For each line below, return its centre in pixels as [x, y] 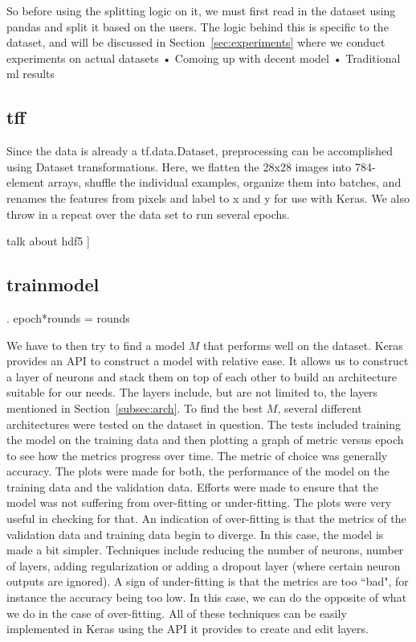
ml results [31, 74]
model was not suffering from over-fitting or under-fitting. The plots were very [199, 502]
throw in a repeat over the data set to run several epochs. [148, 214]
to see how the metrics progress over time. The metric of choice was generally [197, 455]
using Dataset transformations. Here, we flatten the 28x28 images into [179, 166]
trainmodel [53, 284]
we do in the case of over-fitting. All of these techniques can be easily [177, 613]
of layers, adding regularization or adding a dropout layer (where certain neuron [204, 565]
